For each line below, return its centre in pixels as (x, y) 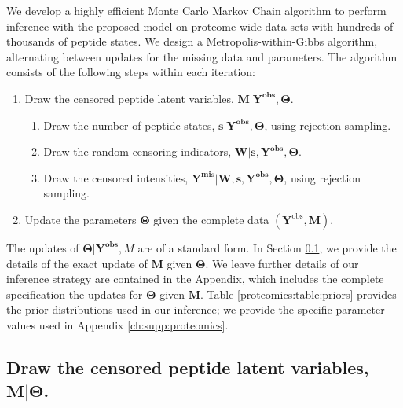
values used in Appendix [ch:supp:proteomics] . (117, 324)
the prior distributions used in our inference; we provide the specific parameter (196, 309)
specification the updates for (75, 294)
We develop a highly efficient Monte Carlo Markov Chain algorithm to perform (196, 10)
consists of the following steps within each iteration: (131, 72)
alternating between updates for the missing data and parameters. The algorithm (202, 56)
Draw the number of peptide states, (129, 125)
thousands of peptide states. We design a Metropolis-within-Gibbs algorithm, (192, 41)
